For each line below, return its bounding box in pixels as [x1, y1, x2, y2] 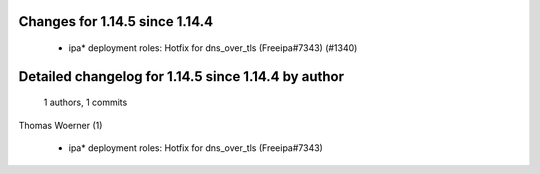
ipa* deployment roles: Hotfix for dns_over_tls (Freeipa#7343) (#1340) [68, 42, 358, 54]
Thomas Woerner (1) [18, 119, 103, 131]
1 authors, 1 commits [43, 96, 128, 109]
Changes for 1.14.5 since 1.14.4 [18, 13, 214, 30]
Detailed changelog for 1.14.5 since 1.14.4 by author [18, 68, 345, 85]
